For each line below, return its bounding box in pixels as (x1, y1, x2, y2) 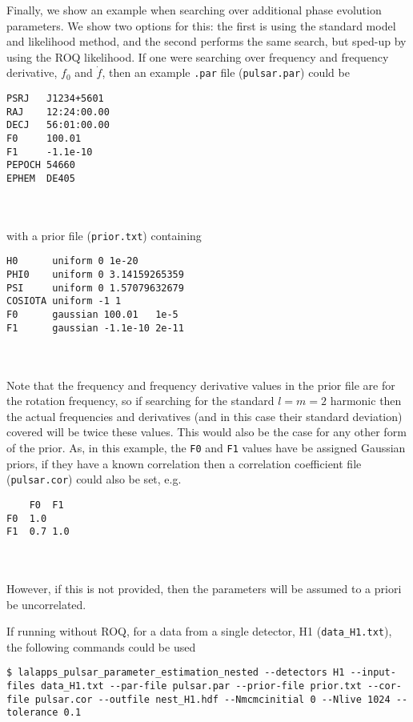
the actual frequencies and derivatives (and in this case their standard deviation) (6, 407, 403, 424)
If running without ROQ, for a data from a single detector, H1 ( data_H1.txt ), (6, 623, 392, 640)
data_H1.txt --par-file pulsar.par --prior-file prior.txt (40, 680, 362, 692)
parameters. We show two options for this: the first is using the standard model (6, 17, 396, 34)
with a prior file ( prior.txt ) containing (6, 227, 202, 243)
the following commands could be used (6, 638, 196, 655)
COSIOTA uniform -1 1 (6, 295, 122, 307)
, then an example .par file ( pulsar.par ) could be (102, 64, 350, 81)
